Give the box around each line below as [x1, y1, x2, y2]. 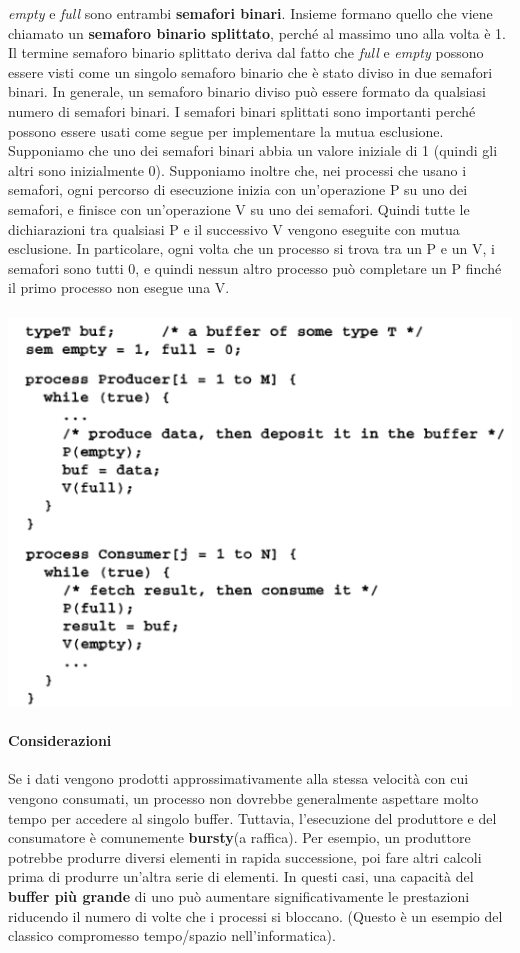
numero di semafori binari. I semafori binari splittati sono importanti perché [8, 100, 476, 121]
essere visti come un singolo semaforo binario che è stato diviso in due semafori [8, 61, 493, 82]
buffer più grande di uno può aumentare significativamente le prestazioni [8, 886, 470, 907]
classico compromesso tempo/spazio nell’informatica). [8, 925, 336, 946]
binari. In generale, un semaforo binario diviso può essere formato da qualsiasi [8, 81, 486, 102]
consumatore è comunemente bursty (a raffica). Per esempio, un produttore [8, 827, 471, 848]
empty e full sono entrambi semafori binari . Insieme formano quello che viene [8, 3, 493, 23]
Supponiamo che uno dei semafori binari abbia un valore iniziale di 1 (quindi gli [8, 140, 498, 161]
